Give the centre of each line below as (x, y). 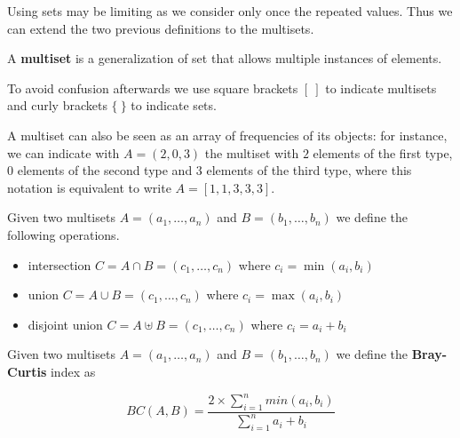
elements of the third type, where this (309, 170)
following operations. (63, 234)
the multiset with (252, 152)
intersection (59, 264)
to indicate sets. (174, 105)
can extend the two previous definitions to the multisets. (161, 28)
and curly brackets (57, 105)
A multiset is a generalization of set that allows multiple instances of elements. (225, 58)
